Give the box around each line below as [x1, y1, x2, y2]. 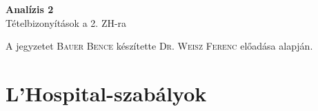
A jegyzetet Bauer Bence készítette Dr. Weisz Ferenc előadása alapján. [6, 39, 313, 53]
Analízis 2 [6, 2, 54, 16]
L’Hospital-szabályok [6, 79, 207, 107]
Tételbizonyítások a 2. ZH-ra [6, 15, 127, 30]
